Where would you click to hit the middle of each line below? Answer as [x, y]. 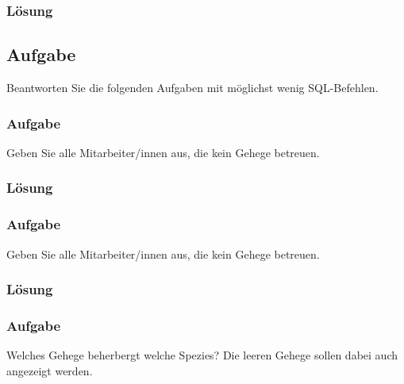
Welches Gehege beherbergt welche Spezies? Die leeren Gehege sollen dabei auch [202, 355]
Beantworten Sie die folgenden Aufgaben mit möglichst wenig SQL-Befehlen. [192, 88]
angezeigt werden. [50, 370]
